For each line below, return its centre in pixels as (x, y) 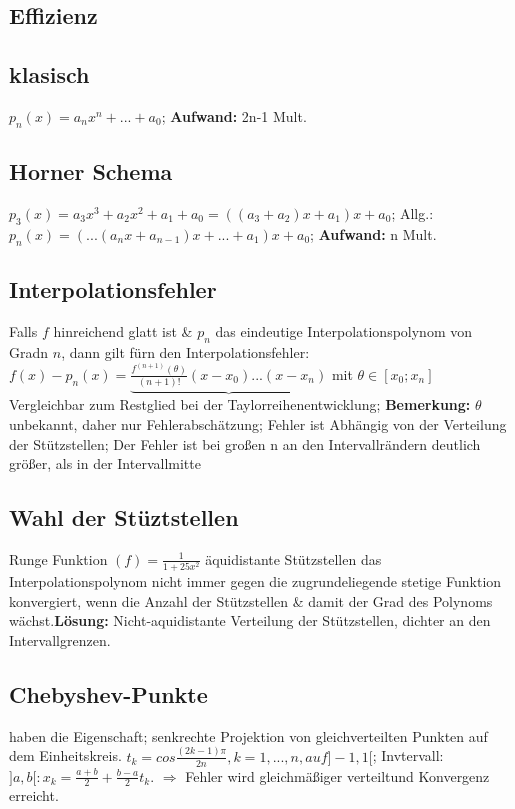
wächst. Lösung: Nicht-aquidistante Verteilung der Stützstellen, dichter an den (250, 620)
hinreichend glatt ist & (123, 330)
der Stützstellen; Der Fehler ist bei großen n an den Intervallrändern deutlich (245, 443)
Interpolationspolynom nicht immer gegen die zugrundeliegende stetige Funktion (255, 581)
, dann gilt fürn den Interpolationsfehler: (185, 351)
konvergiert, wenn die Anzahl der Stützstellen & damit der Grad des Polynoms (251, 600)
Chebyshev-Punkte (108, 694)
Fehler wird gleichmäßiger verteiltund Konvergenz (337, 775)
